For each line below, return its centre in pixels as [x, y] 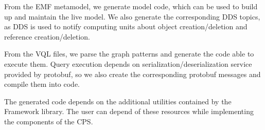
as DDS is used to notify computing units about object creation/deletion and [126, 26]
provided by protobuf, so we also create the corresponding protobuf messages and [132, 74]
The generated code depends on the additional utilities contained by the [118, 101]
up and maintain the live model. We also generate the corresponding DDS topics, [132, 16]
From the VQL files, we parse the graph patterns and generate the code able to [129, 54]
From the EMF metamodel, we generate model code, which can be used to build [131, 6]
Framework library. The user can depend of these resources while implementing [129, 111]
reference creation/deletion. [47, 36]
